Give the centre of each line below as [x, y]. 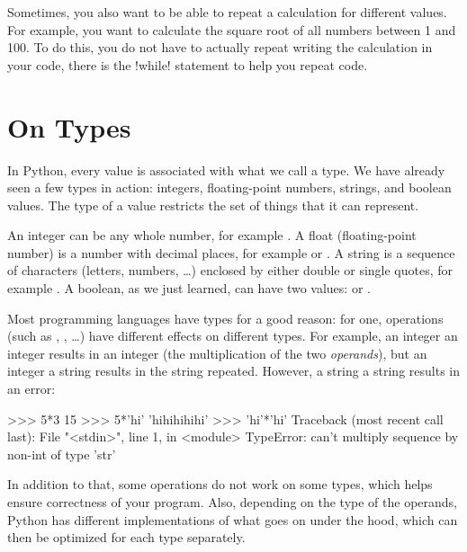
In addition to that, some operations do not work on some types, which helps [220, 484]
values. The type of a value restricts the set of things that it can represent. [213, 205]
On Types [69, 126]
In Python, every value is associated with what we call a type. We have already [226, 169]
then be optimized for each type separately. [126, 537]
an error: [31, 389]
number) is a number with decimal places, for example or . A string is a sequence [231, 252]
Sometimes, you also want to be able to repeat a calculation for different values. [227, 12]
